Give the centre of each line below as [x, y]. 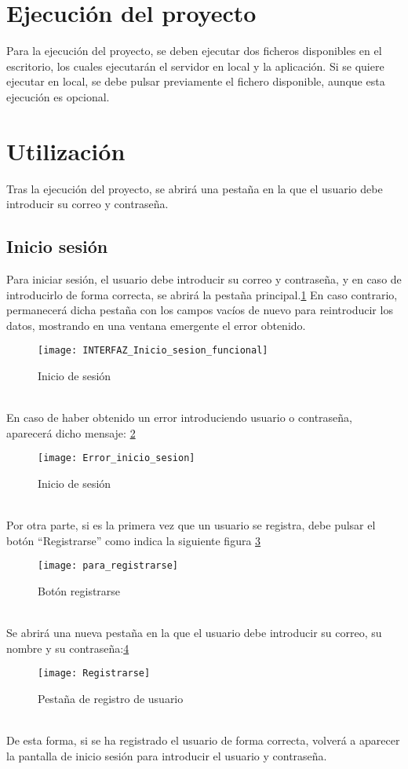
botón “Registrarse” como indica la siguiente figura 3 [134, 540]
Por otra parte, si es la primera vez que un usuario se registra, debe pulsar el [191, 525]
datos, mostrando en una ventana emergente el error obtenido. [156, 325]
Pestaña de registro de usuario [111, 699]
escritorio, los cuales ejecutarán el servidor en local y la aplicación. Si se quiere [195, 66]
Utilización [66, 150]
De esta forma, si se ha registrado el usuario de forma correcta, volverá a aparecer [203, 740]
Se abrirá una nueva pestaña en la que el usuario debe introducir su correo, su [194, 633]
